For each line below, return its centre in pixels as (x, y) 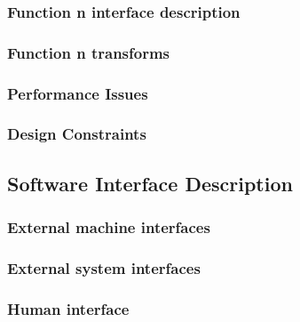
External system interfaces (104, 267)
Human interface (68, 308)
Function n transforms (89, 52)
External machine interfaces (109, 227)
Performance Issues (78, 93)
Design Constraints (77, 134)
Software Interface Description (150, 183)
